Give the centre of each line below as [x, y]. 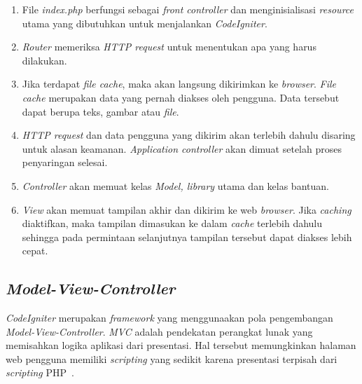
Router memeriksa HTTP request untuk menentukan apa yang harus [169, 47]
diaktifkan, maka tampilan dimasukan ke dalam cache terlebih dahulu [172, 223]
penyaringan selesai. [65, 162]
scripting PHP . [40, 372]
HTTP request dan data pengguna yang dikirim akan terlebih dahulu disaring [189, 135]
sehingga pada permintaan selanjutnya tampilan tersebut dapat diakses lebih [187, 236]
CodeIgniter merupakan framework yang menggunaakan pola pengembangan [169, 318]
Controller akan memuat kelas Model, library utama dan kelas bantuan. [175, 185]
